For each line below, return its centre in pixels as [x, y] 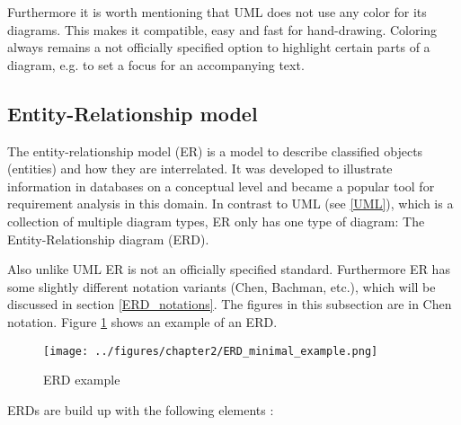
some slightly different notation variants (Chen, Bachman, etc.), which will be [222, 286]
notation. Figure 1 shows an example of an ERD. [142, 321]
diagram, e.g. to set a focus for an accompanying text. [156, 64]
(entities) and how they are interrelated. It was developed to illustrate [200, 168]
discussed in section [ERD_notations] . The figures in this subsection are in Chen [230, 304]
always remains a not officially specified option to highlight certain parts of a [219, 47]
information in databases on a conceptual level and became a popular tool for [221, 186]
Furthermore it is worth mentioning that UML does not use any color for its [217, 12]
